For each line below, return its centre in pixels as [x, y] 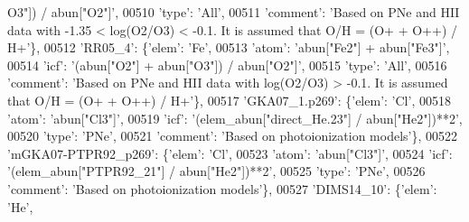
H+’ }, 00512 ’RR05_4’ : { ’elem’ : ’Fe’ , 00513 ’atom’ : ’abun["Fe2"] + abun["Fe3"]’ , [229, 47]
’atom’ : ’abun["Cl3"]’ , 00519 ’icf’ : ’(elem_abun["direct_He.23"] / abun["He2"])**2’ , [235, 118]
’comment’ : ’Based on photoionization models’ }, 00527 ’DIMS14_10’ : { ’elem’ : [222, 188]
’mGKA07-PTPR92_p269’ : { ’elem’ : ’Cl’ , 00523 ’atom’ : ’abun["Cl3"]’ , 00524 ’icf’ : [230, 153]
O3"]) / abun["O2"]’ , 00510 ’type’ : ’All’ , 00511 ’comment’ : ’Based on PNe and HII [234, 12]
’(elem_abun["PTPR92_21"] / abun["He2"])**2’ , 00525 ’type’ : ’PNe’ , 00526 [216, 171]
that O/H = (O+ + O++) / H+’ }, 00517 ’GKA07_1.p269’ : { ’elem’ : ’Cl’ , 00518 [229, 100]
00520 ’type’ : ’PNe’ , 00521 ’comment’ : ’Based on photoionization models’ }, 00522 [233, 136]
